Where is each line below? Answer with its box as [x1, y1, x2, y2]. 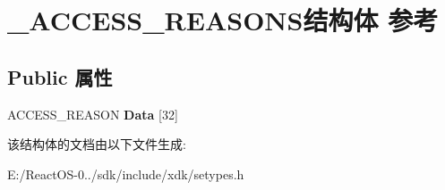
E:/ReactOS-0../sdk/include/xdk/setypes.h [7, 164, 244, 183]
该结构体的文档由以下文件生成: [7, 135, 186, 153]
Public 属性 [7, 62, 113, 90]
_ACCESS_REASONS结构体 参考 [7, 2, 439, 38]
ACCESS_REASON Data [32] [7, 104, 178, 123]
